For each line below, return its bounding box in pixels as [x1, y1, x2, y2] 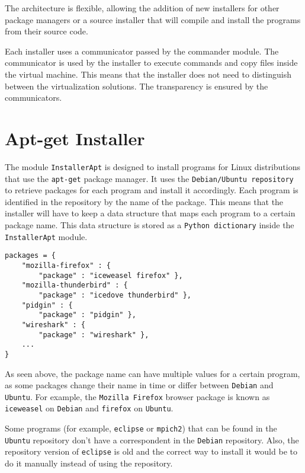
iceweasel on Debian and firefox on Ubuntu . [5, 402, 174, 414]
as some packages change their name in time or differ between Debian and [5, 379, 274, 391]
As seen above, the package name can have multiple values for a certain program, [5, 367, 300, 379]
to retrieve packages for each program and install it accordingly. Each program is [5, 184, 298, 196]
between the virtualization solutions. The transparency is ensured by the [5, 79, 268, 92]
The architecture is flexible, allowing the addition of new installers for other [5, 2, 280, 14]
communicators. [5, 91, 62, 104]
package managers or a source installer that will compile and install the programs [5, 13, 301, 25]
